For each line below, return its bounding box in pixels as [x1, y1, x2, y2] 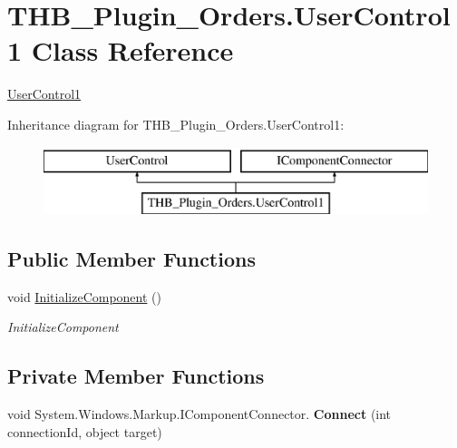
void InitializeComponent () [7, 287, 161, 306]
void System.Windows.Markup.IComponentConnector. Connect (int [7, 404, 392, 424]
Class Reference [31, 32, 234, 69]
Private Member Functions [7, 362, 265, 390]
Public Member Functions [7, 245, 256, 273]
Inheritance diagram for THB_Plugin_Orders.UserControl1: [7, 114, 345, 133]
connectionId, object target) [7, 422, 162, 441]
